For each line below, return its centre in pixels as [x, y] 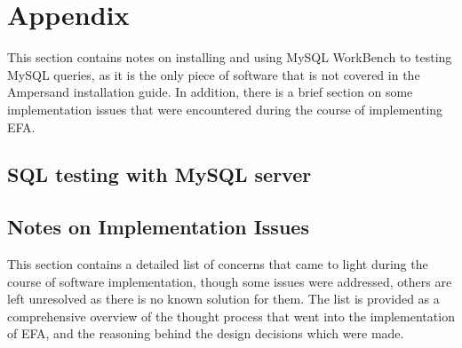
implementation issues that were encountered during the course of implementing [225, 109]
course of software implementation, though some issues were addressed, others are [230, 281]
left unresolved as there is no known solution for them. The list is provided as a [223, 299]
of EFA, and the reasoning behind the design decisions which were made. [206, 333]
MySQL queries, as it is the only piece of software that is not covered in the [214, 74]
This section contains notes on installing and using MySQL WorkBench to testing [230, 57]
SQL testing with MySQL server [159, 174]
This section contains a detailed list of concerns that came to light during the [218, 264]
